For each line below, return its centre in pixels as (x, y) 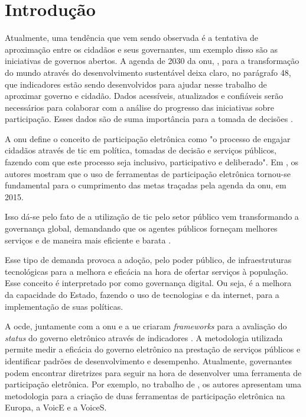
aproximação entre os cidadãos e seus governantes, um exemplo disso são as (141, 49)
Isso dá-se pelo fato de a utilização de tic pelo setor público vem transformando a (152, 216)
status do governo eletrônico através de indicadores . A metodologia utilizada (144, 337)
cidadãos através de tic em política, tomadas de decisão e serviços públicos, (141, 150)
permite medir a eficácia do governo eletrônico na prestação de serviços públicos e (153, 349)
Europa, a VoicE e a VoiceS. (56, 407)
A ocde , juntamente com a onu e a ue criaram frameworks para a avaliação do (146, 326)
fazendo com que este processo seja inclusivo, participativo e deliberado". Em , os (152, 162)
